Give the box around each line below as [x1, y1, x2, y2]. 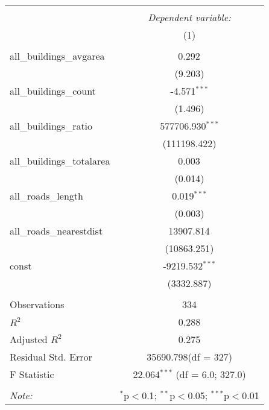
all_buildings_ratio [10, 119, 93, 133]
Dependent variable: [148, 10, 231, 24]
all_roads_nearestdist [10, 224, 103, 238]
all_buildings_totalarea [10, 154, 110, 168]
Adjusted [10, 332, 48, 346]
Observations [10, 297, 65, 311]
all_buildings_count [10, 84, 96, 98]
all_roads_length [10, 189, 83, 203]
